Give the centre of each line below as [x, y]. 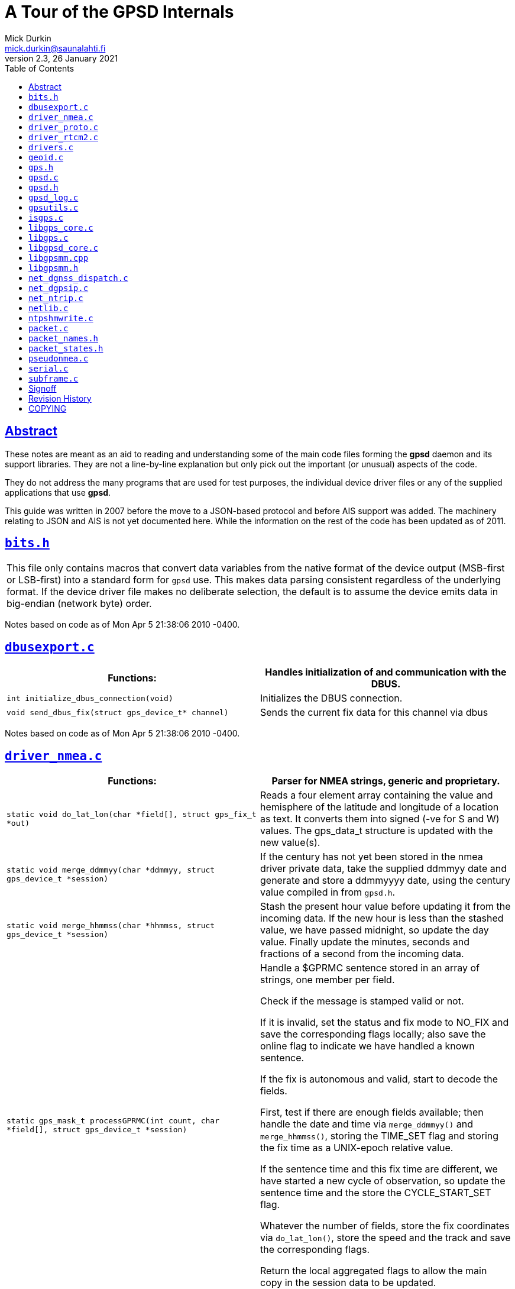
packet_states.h [66, 348]
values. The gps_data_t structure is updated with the [377, 831]
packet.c [48, 328]
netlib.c [48, 308]
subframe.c [54, 378]
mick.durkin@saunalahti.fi [55, 48]
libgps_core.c [61, 227]
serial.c [48, 368]
